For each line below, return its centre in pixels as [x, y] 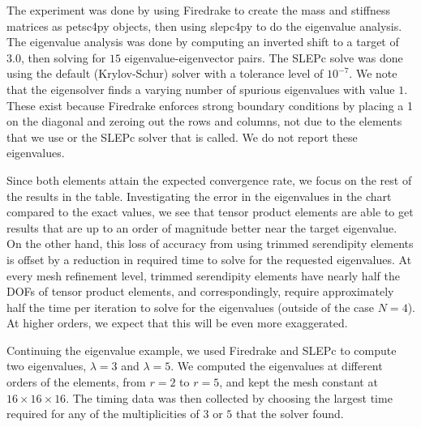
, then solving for [63, 57]
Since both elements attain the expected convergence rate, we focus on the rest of [209, 179]
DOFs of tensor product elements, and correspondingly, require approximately [200, 291]
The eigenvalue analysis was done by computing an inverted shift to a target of [203, 42]
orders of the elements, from [76, 382]
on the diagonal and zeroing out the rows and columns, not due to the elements [204, 121]
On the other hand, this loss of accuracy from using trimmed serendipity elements [210, 243]
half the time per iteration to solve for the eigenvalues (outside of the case [191, 307]
